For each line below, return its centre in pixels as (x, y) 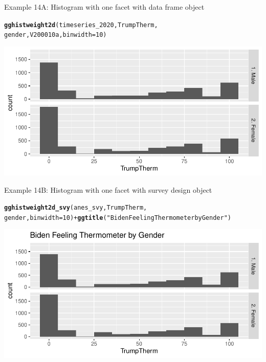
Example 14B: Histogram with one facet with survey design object (108, 189)
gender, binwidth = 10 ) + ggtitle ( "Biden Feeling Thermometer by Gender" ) (118, 218)
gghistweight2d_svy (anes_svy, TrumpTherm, (76, 208)
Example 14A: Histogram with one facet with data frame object (104, 7)
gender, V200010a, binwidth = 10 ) (56, 35)
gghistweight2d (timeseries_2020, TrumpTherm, (81, 25)
